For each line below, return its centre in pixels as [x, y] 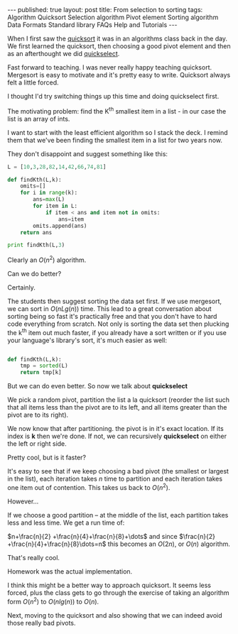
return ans [36, 232]
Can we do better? [34, 273]
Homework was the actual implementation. [70, 571]
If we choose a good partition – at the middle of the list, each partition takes [118, 515]
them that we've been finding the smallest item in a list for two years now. [115, 140]
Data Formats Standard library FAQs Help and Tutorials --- [92, 25]
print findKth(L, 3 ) [36, 245]
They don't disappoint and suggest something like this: [88, 153]
